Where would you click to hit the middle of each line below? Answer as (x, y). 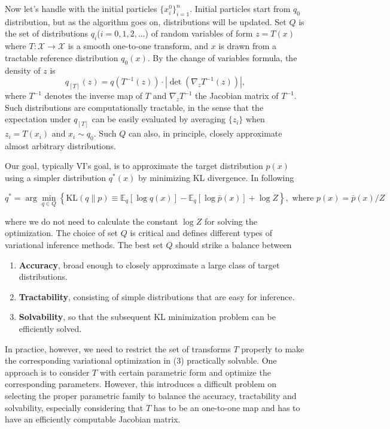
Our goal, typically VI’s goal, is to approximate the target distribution (134, 166)
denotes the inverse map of (94, 96)
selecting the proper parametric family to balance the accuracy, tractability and (151, 395)
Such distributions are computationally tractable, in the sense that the (134, 107)
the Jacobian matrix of (237, 96)
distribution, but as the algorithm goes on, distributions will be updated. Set (146, 21)
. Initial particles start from (240, 8)
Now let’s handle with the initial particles (81, 8)
